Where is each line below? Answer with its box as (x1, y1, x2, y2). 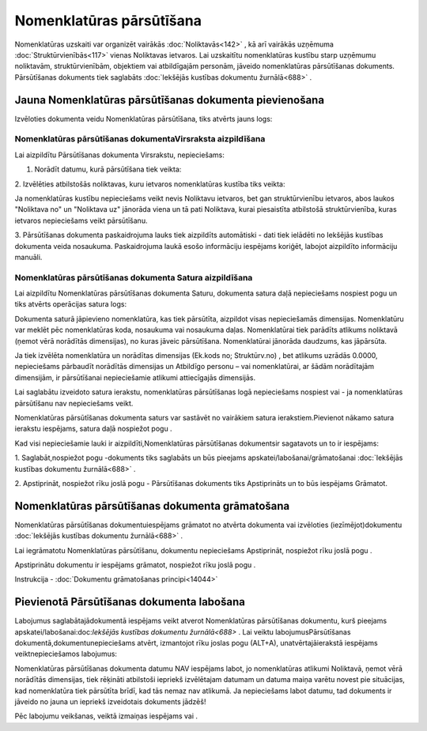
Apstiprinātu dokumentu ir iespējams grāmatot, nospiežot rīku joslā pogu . (14, 560, 256, 569)
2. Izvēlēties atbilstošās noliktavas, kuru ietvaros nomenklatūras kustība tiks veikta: (14, 179, 285, 189)
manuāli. (14, 252, 43, 262)
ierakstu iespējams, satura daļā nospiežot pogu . (14, 424, 173, 434)
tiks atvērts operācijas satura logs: (14, 300, 127, 309)
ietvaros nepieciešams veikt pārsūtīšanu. (14, 216, 148, 225)
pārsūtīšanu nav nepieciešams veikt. (14, 398, 134, 408)
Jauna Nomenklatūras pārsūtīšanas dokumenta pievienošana (14, 93, 324, 107)
